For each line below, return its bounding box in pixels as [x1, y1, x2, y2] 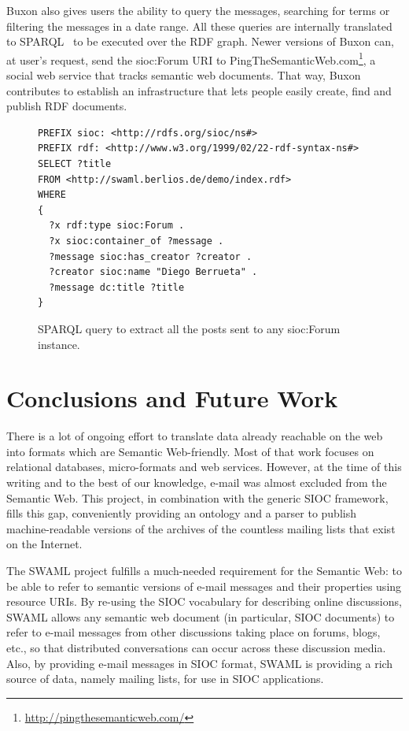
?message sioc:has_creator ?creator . [49, 250, 252, 262]
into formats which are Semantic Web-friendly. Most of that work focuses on [6, 443, 374, 459]
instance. [38, 336, 80, 352]
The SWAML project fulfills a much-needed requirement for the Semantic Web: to [6, 562, 402, 578]
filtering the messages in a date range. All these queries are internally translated [6, 17, 392, 34]
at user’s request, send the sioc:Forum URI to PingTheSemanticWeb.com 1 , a [6, 49, 376, 68]
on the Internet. [6, 536, 83, 552]
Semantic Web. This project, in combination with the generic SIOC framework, [6, 489, 389, 506]
